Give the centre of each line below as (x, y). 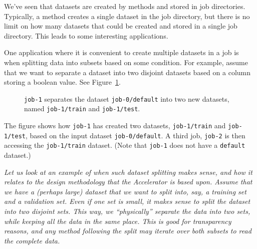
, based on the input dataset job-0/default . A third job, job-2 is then (135, 135)
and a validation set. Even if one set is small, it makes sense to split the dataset (127, 201)
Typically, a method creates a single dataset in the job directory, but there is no (127, 16)
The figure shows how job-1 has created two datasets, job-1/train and (115, 126)
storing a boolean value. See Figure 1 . (62, 82)
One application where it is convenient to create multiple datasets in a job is (121, 52)
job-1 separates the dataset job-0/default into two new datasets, (127, 98)
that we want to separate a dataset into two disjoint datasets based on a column (127, 72)
